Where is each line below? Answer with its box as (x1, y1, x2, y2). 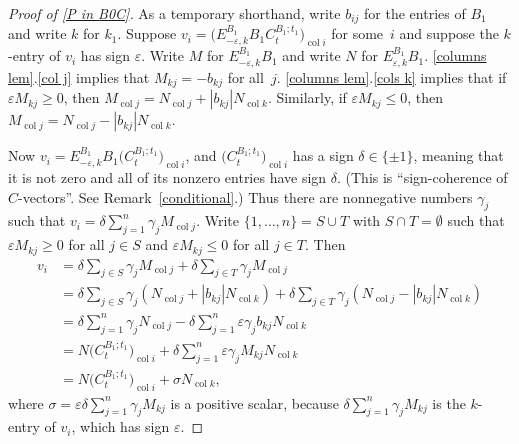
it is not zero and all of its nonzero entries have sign (8, 166, 327, 187)
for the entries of (364, 3, 466, 23)
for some (331, 23, 384, 44)
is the (432, 392, 466, 413)
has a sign (292, 145, 354, 166)
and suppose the (399, 23, 499, 44)
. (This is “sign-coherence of (337, 166, 508, 187)
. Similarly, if (267, 87, 347, 108)
